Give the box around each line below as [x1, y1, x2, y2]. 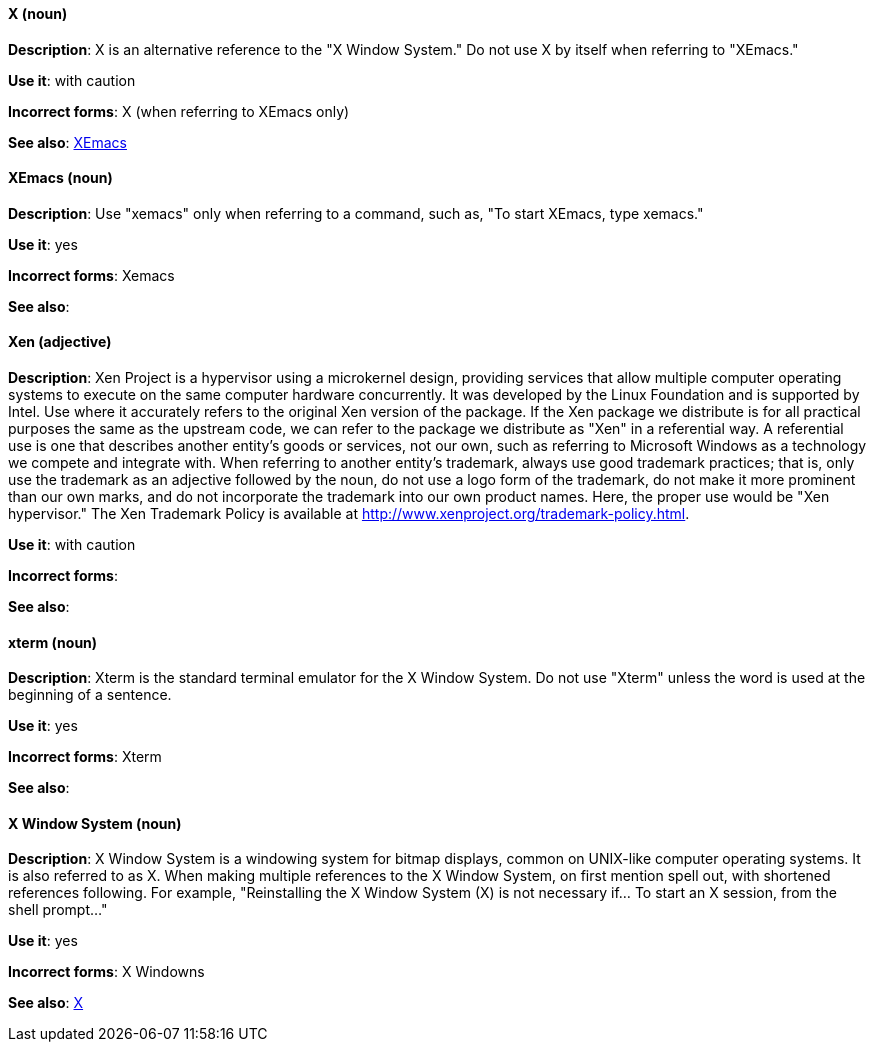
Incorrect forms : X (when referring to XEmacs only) [8, 102, 350, 120]
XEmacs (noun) [8, 169, 113, 187]
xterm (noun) [8, 633, 98, 651]
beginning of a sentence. [8, 686, 172, 704]
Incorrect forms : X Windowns [8, 963, 205, 981]
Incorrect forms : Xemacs [8, 266, 175, 284]
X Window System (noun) [8, 814, 182, 832]
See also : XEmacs [8, 133, 127, 151]
